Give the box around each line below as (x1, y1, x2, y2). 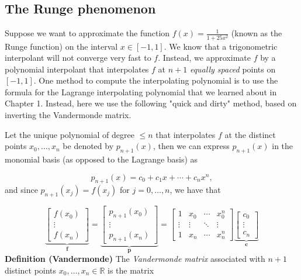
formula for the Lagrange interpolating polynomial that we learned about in (5, 85, 277, 98)
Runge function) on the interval (5, 40, 118, 52)
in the (272, 140, 293, 152)
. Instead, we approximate (158, 51, 251, 64)
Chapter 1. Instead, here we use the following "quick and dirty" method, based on (5, 97, 297, 109)
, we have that (169, 184, 221, 196)
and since (5, 184, 38, 196)
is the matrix (108, 264, 154, 276)
